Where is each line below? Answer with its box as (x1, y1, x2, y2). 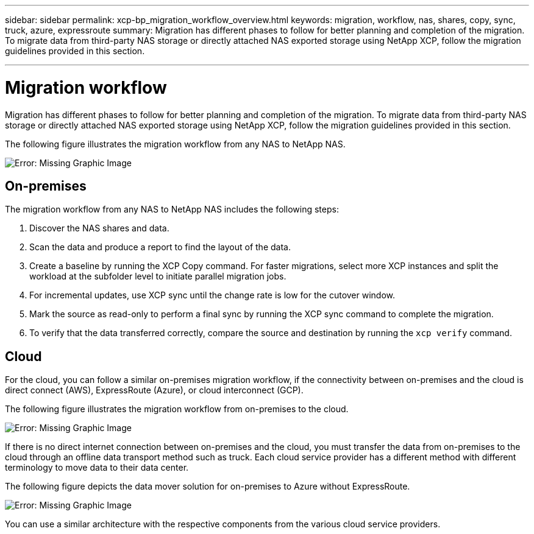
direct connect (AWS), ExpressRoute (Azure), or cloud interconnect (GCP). (5, 385, 304, 396)
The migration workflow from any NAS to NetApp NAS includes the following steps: (5, 204, 339, 215)
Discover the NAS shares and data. (29, 223, 169, 234)
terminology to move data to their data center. (5, 462, 189, 473)
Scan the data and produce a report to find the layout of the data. (29, 242, 291, 253)
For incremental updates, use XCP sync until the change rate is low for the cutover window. (29, 290, 396, 301)
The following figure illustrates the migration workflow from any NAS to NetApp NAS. (5, 138, 346, 149)
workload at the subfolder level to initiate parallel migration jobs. (29, 271, 287, 282)
